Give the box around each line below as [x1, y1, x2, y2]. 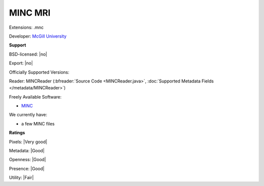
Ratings [9, 130, 25, 136]
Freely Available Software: [9, 94, 62, 100]
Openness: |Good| [9, 157, 46, 163]
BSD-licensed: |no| [9, 51, 47, 57]
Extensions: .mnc [9, 24, 44, 30]
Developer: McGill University [9, 33, 67, 39]
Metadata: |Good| [9, 148, 45, 154]
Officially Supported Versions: [9, 69, 69, 75]
